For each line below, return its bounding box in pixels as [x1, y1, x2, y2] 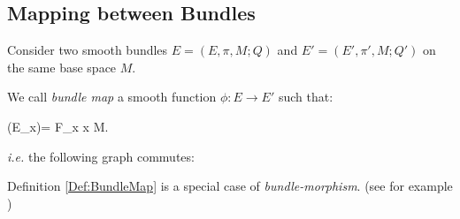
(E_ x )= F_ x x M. [7, 117, 109, 135]
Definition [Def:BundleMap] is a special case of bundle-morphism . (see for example [7, 177, 453, 195]
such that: [278, 87, 333, 106]
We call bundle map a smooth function [7, 87, 217, 106]
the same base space [7, 57, 117, 76]
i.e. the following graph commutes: [7, 147, 195, 165]
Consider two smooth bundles [7, 41, 168, 59]
